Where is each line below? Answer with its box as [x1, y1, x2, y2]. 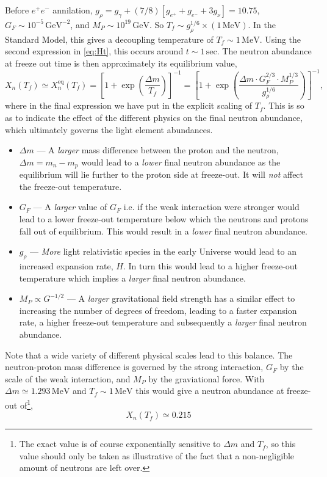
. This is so [263, 99, 304, 112]
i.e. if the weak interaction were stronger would [123, 200, 300, 213]
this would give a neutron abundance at [135, 384, 284, 397]
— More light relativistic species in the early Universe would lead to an [30, 245, 296, 258]
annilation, [52, 4, 93, 16]
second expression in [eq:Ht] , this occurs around [5, 45, 184, 57]
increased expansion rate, [19, 260, 113, 272]
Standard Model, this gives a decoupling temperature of [5, 32, 214, 45]
